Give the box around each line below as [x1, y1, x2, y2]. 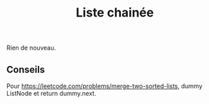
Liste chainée [76, 5, 154, 21]
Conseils [6, 63, 45, 75]
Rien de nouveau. [6, 43, 56, 52]
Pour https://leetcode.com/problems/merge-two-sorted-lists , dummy [6, 82, 203, 90]
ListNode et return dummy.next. [6, 90, 97, 97]
